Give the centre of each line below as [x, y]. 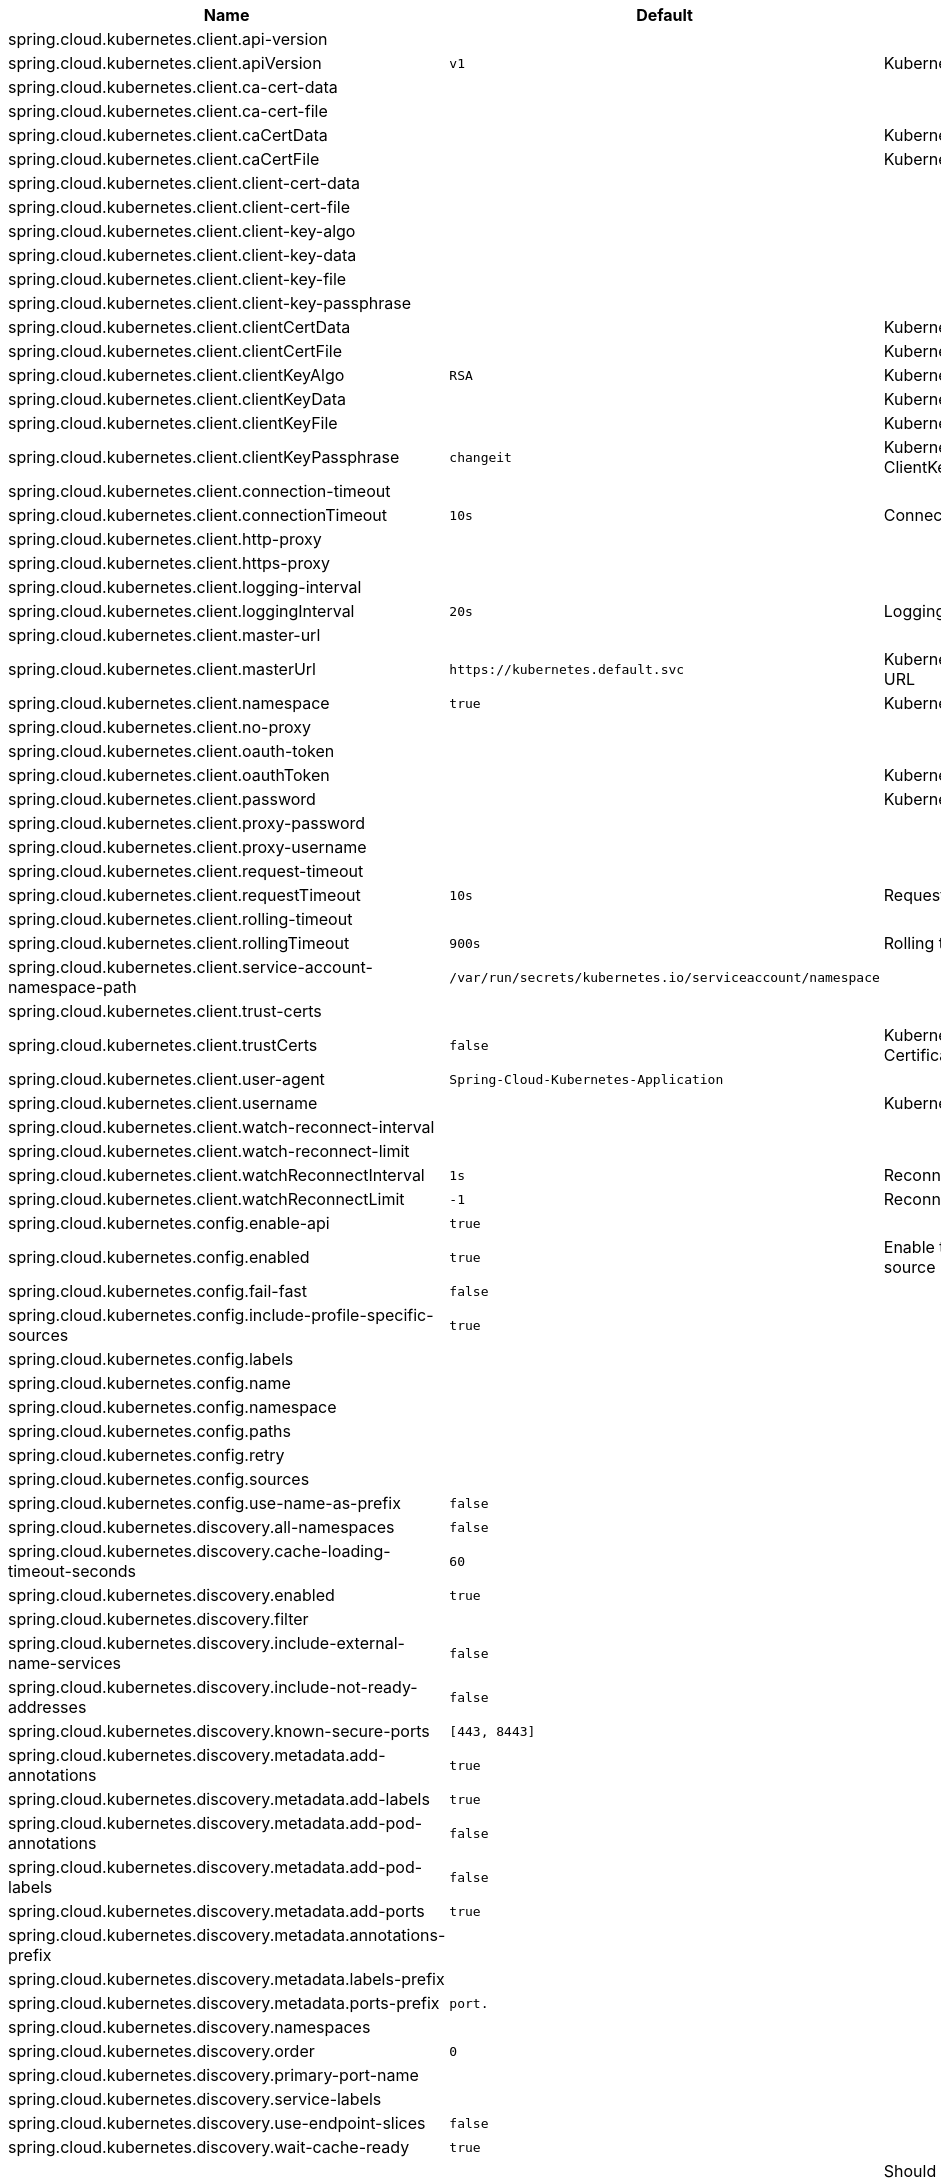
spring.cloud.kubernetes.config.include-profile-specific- [221, 1315]
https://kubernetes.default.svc [567, 669]
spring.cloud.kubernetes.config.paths [150, 1431]
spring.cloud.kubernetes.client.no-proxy [159, 727]
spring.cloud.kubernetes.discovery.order [161, 2051]
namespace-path [72, 987]
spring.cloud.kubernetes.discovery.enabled [171, 1595]
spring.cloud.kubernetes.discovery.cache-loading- [199, 1551]
